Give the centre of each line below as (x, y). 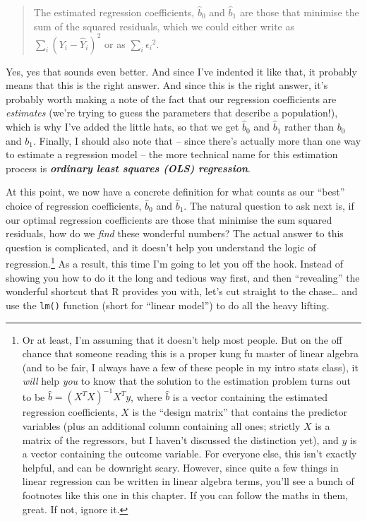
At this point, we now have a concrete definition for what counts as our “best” (175, 192)
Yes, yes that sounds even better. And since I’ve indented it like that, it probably (181, 71)
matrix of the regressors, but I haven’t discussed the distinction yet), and (180, 439)
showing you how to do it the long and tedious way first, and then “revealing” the (183, 277)
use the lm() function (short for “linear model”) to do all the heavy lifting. (168, 305)
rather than (309, 127)
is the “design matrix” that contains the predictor (240, 412)
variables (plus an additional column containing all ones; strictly (161, 425)
